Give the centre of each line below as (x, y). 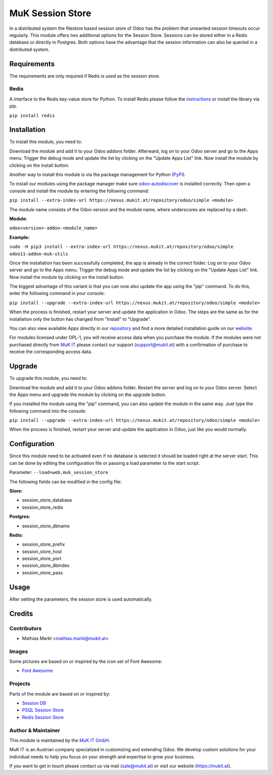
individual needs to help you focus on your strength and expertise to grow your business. (102, 757)
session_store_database (47, 500)
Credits (21, 614)
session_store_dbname (46, 526)
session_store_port (42, 559)
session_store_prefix (43, 544)
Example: (19, 237)
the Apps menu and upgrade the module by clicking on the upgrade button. (88, 395)
